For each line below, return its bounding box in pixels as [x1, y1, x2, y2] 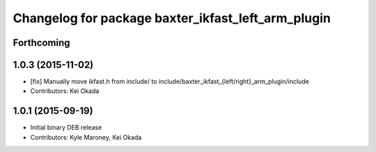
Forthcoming [13, 37, 70, 49]
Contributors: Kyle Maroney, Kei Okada [30, 133, 142, 142]
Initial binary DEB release [30, 124, 102, 132]
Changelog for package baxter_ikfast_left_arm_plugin [13, 10, 331, 26]
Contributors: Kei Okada [30, 87, 100, 95]
